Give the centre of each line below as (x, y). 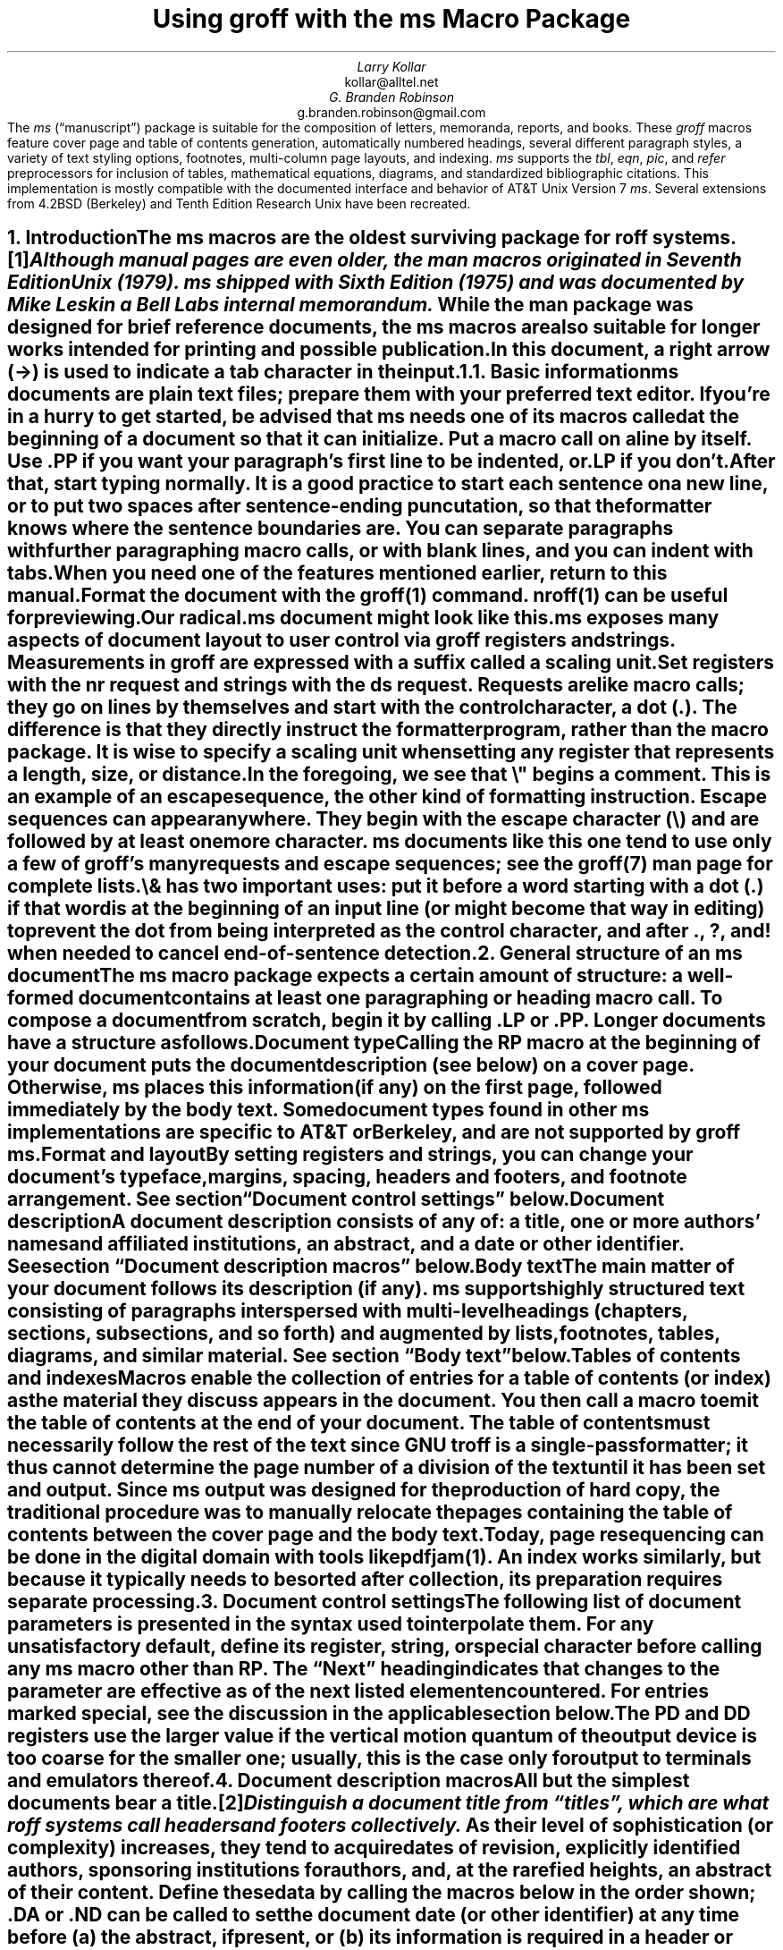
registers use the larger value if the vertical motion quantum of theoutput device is (382, 1736)
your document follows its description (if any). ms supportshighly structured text (376, 1289)
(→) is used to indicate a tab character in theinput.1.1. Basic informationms (343, 372)
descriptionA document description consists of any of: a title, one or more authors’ (384, 1222)
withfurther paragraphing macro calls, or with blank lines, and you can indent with (380, 551)
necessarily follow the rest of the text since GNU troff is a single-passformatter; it (378, 1446)
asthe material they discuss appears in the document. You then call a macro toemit (383, 1401)
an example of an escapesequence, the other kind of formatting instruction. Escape (387, 797)
